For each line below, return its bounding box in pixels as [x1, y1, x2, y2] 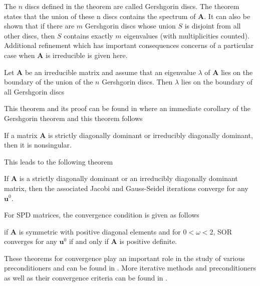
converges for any [4, 236, 57, 246]
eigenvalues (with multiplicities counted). [124, 30, 249, 40]
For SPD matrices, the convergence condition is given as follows [4, 209, 199, 220]
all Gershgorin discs [4, 86, 65, 96]
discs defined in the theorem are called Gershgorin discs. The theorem [25, 1, 239, 11]
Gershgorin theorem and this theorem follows [4, 112, 143, 123]
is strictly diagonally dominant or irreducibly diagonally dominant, [48, 129, 253, 140]
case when [4, 49, 35, 60]
